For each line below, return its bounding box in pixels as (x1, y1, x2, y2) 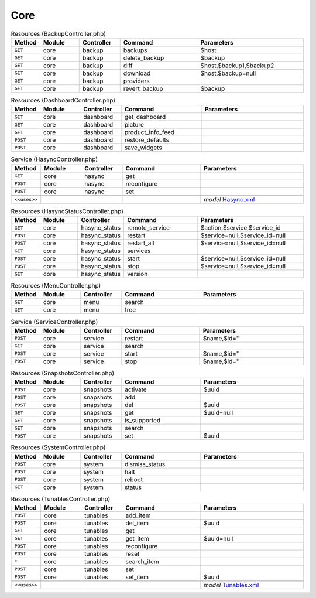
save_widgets (124, 143, 162, 152)
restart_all (126, 239, 154, 247)
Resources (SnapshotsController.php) (11, 369, 115, 377)
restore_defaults (124, 136, 170, 144)
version (126, 270, 148, 278)
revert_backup (123, 84, 163, 93)
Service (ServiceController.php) (11, 317, 98, 326)
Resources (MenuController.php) (11, 282, 101, 290)
